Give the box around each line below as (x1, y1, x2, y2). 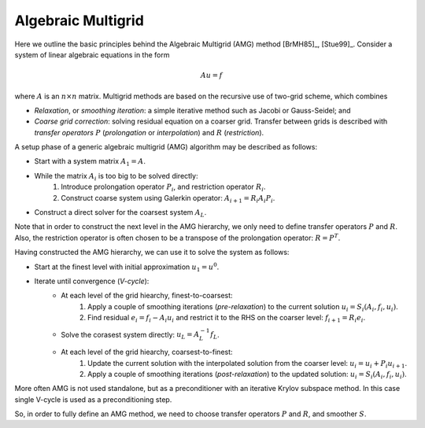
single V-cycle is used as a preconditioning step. (14, 394, 172, 404)
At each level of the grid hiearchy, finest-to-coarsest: (61, 291, 233, 301)
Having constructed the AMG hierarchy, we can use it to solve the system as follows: (14, 248, 290, 257)
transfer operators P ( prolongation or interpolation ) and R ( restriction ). (34, 127, 264, 137)
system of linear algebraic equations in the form (14, 50, 170, 59)
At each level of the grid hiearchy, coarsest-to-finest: (61, 347, 233, 357)
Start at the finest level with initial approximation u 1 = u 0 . (34, 260, 220, 273)
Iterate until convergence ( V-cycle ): (34, 276, 150, 286)
